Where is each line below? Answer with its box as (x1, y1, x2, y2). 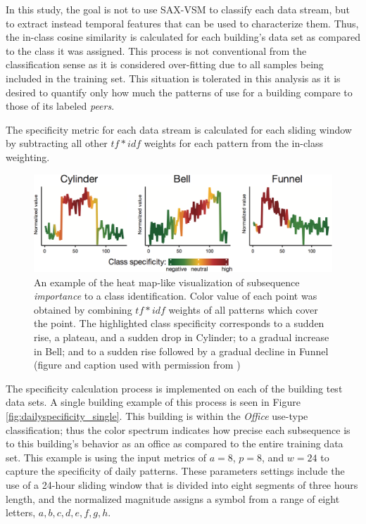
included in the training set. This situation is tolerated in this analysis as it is (6, 70, 341, 85)
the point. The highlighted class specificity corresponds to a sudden (34, 316, 324, 331)
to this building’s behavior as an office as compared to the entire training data (6, 436, 343, 451)
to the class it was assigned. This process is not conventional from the (6, 43, 307, 58)
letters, (6, 505, 36, 520)
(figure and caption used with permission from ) (34, 357, 241, 372)
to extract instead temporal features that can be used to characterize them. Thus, (6, 15, 359, 30)
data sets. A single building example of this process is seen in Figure (6, 395, 301, 409)
